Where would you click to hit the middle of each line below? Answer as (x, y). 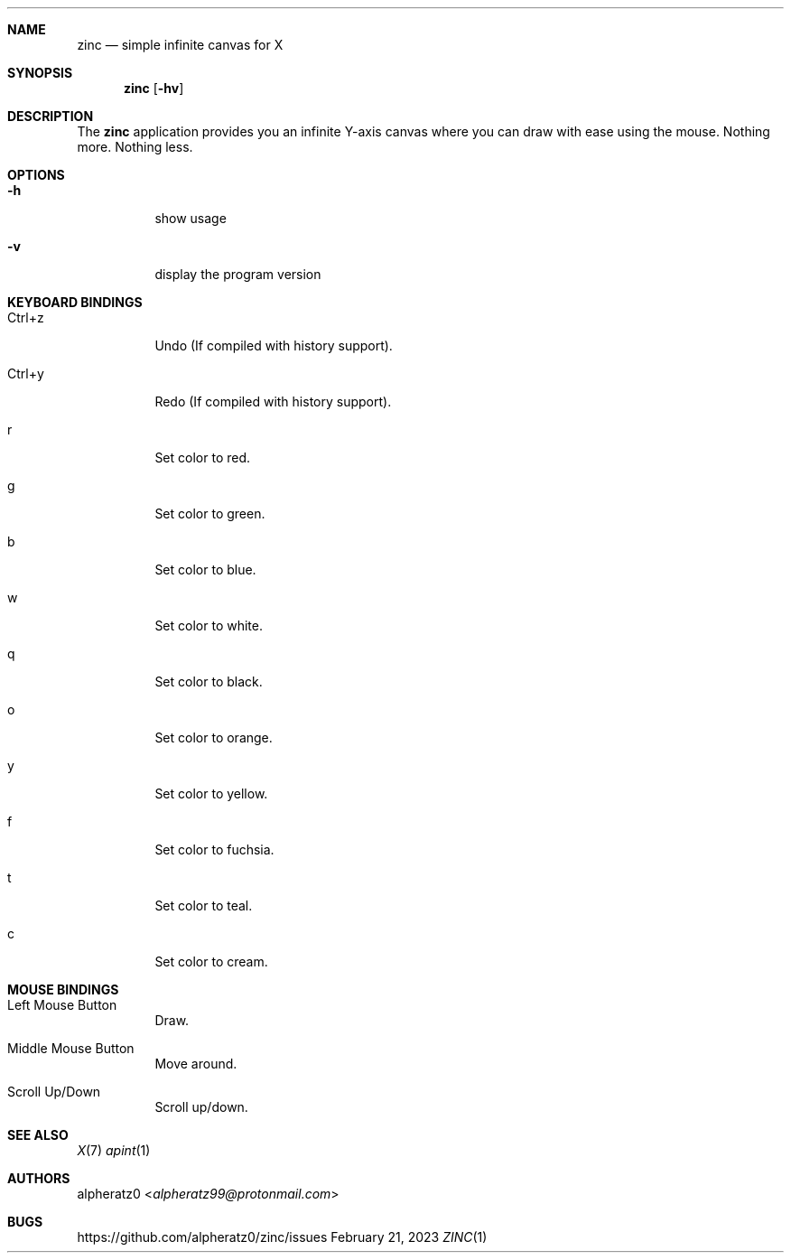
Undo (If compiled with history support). (274, 345)
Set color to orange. (214, 737)
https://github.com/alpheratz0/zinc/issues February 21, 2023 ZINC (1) (282, 1237)
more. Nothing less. (135, 147)
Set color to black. (209, 681)
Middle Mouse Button (71, 1048)
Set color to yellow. (211, 793)
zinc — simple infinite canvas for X (180, 45)
